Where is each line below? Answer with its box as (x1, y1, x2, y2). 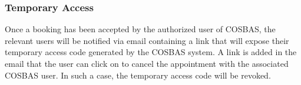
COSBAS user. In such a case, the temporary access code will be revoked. (5, 69, 271, 81)
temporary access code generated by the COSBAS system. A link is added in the (5, 46, 297, 58)
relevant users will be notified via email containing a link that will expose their (5, 34, 289, 46)
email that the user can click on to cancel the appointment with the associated (5, 57, 289, 69)
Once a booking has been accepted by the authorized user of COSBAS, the (5, 23, 276, 35)
